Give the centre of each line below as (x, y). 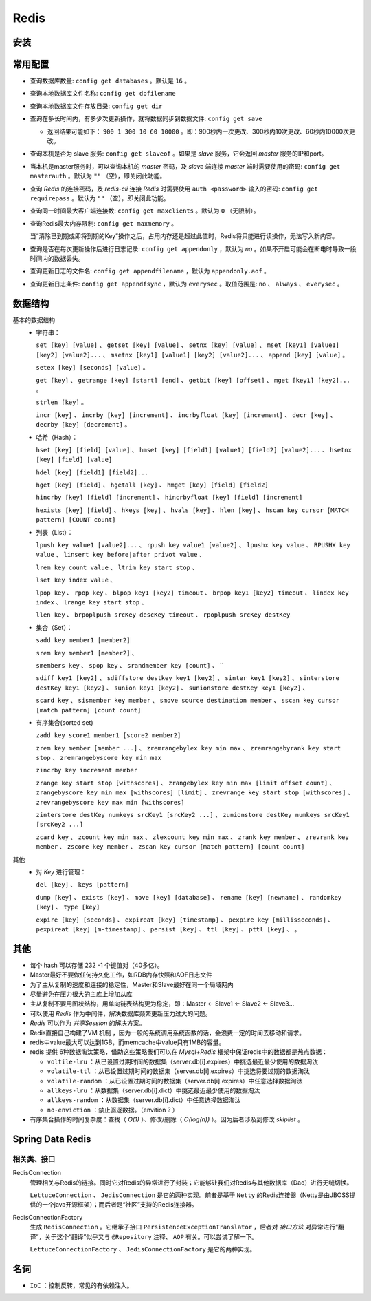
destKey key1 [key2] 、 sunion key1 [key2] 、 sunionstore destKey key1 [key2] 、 (172, 688)
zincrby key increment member (87, 770)
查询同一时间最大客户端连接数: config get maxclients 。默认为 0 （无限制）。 (145, 211)
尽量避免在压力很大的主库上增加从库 (81, 994)
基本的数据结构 (34, 319)
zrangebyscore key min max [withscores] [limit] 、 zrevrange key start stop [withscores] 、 (195, 792)
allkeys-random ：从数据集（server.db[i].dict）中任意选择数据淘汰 (144, 1100)
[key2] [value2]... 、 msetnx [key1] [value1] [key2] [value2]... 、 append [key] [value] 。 (192, 355)
